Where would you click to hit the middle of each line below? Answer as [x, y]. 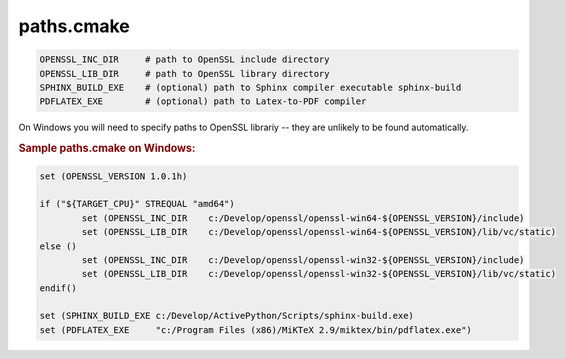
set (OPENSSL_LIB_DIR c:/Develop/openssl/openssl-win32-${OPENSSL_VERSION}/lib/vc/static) [319, 274]
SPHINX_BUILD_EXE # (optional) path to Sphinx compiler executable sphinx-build [250, 87]
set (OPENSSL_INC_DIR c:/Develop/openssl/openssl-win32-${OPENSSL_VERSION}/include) [303, 259]
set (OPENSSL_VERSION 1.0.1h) [113, 176]
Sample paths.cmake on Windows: [107, 148]
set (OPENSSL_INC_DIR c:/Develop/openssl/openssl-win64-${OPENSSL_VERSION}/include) [303, 218]
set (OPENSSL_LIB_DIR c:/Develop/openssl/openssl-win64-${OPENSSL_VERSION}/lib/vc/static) [319, 232]
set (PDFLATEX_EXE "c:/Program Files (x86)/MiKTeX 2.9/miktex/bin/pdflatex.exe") [255, 329]
